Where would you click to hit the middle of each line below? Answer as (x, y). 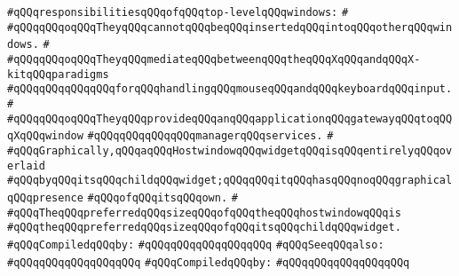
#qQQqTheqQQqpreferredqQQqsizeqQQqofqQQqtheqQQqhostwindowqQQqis (204, 213)
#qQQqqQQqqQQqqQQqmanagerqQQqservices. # (210, 136)
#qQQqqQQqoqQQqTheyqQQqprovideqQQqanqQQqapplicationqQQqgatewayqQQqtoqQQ (230, 118)
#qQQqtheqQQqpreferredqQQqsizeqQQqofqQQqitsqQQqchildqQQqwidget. (204, 228)
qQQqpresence (45, 197)
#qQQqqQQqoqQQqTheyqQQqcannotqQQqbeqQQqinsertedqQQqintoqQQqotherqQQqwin (230, 27)
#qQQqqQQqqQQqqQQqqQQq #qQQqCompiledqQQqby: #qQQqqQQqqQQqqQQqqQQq (209, 262)
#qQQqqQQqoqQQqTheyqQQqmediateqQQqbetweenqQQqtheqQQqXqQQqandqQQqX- (214, 59)
